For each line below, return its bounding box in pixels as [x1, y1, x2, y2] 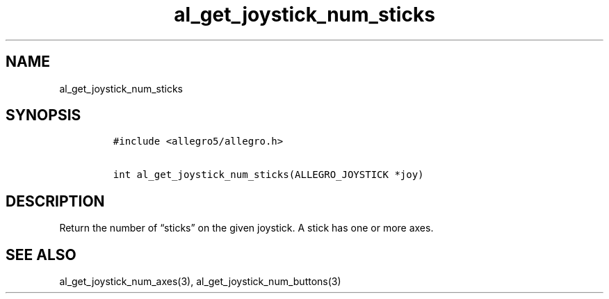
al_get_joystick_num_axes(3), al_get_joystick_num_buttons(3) [59, 275, 341, 288]
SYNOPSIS [6, 106, 81, 124]
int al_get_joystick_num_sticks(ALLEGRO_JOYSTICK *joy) [113, 169, 424, 181]
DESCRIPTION [6, 192, 105, 210]
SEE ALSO [6, 245, 76, 264]
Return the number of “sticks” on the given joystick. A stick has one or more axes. [59, 222, 434, 234]
